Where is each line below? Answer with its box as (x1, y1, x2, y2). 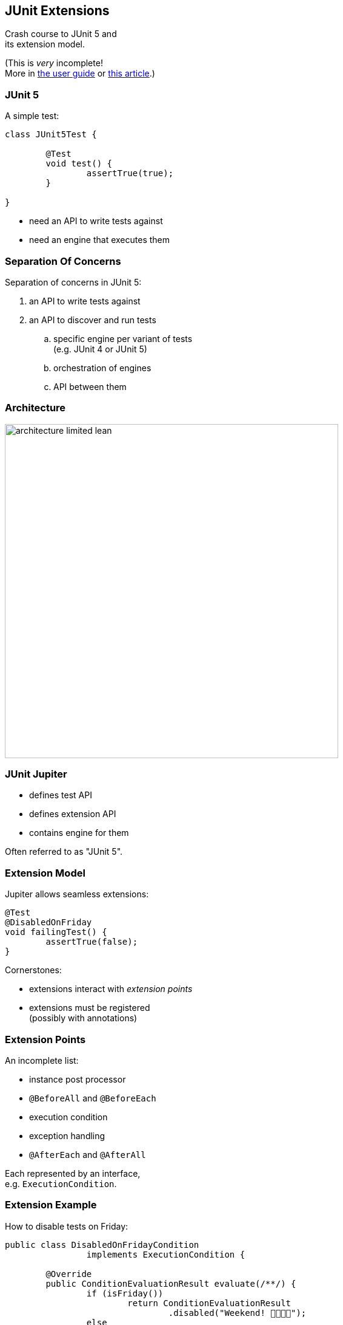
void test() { (45, 159, 113, 169)
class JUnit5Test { (5, 129, 97, 140)
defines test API (29, 790, 92, 801)
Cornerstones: (5, 965, 62, 976)
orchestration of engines (53, 362, 152, 373)
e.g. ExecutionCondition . (5, 1178, 117, 1189)
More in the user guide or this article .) (5, 68, 155, 79)
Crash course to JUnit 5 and (5, 29, 117, 39)
